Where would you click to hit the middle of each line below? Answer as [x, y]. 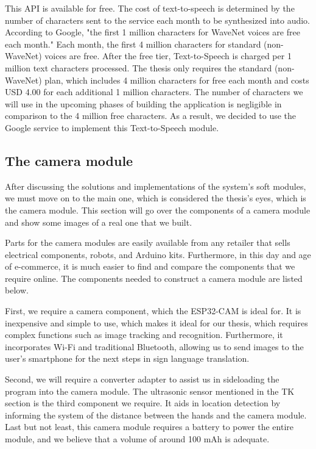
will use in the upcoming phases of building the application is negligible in [143, 103]
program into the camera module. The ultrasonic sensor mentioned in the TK [150, 391]
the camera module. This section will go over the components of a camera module [158, 210]
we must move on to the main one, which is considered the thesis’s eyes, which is [156, 198]
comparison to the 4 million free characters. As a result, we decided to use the [151, 116]
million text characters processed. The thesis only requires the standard [139, 67]
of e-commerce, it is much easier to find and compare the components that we [150, 266]
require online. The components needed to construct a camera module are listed [154, 278]
